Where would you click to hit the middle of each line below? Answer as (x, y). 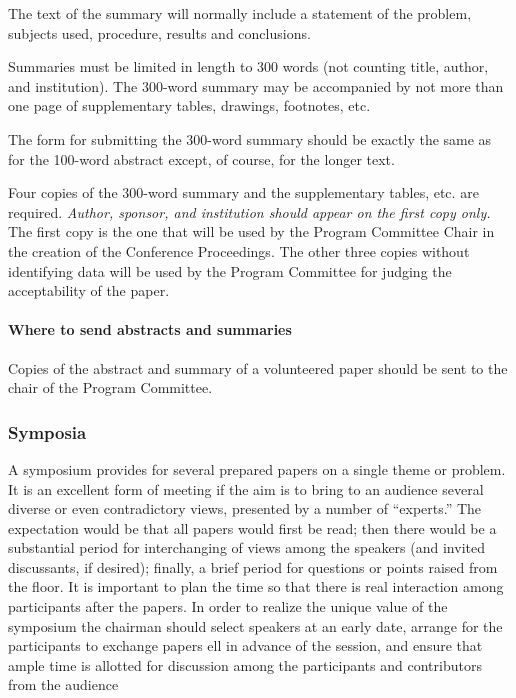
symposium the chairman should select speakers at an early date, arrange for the (255, 625)
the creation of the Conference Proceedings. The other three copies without (239, 250)
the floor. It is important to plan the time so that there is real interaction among (256, 586)
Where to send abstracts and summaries (150, 329)
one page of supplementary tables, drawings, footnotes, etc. (189, 105)
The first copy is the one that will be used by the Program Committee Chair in (251, 231)
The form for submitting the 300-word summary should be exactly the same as (250, 138)
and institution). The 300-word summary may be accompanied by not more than (256, 85)
